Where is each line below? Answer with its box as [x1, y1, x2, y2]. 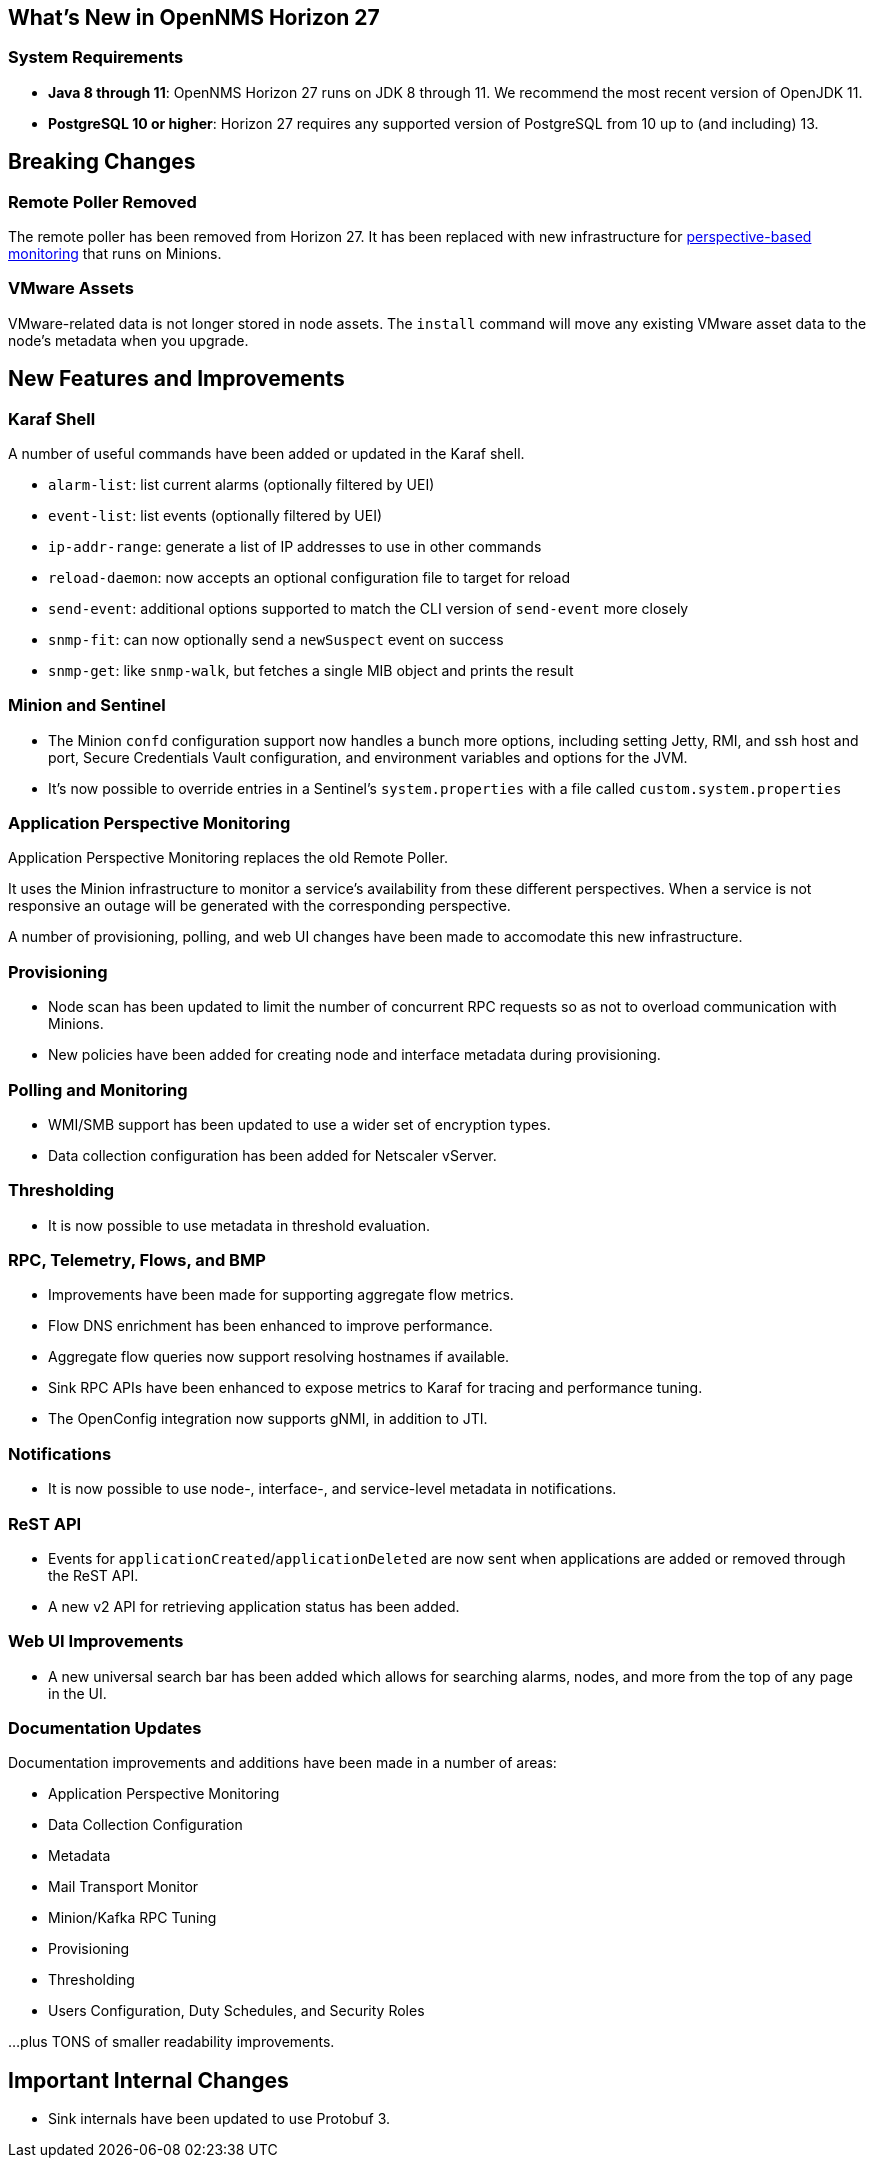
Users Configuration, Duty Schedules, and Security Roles [48, 2002, 425, 2020]
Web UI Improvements [8, 1631, 184, 1652]
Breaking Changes [8, 149, 196, 175]
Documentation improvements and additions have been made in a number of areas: [8, 1754, 557, 1772]
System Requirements [8, 47, 184, 68]
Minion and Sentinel [8, 695, 166, 716]
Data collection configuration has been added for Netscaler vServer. [48, 1146, 497, 1164]
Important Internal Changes [8, 2067, 289, 2093]
